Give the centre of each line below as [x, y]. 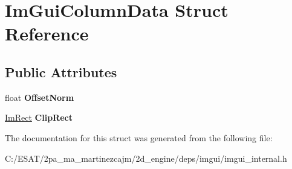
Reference [47, 33]
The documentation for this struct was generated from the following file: [139, 137]
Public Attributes [61, 72]
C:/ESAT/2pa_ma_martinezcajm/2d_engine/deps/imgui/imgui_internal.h [146, 158]
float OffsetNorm [40, 97]
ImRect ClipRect [39, 117]
